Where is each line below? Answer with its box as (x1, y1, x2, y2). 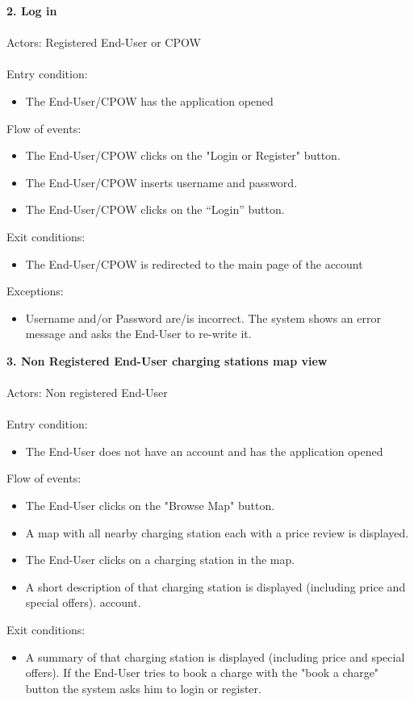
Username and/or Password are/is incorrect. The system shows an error (25, 309, 381, 326)
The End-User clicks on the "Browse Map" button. (25, 497, 275, 514)
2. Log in (6, 2, 57, 19)
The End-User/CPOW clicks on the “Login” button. (25, 201, 285, 218)
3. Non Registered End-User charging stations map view (6, 352, 328, 369)
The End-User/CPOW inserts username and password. (25, 173, 298, 190)
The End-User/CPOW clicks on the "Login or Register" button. (25, 147, 341, 164)
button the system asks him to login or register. (25, 679, 261, 696)
